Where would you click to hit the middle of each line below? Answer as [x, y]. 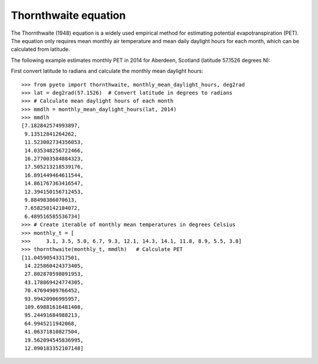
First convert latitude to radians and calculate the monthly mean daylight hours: [107, 71]
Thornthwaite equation [68, 15]
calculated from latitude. [40, 49]
